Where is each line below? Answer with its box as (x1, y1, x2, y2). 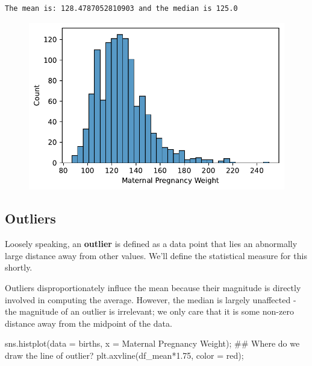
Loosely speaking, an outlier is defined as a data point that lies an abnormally (5, 237, 298, 250)
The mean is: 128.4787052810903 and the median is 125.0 (5, 4, 238, 13)
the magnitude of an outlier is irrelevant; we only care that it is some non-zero (5, 305, 294, 318)
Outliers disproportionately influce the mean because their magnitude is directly (5, 281, 301, 294)
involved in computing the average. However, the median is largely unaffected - (5, 293, 296, 306)
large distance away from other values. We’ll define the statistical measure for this (5, 249, 307, 262)
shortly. (5, 261, 33, 274)
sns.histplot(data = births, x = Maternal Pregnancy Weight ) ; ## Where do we (5, 337, 300, 350)
